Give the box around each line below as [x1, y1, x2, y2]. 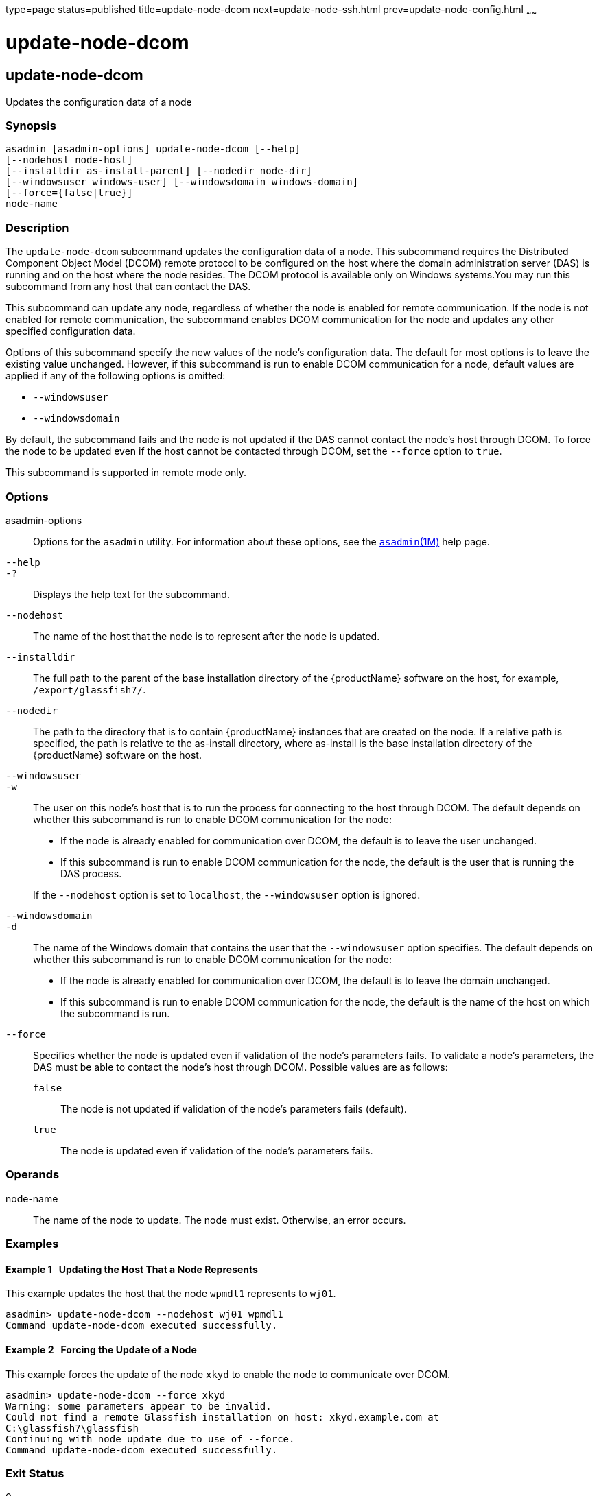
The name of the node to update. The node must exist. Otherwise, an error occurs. [33, 1213, 406, 1226]
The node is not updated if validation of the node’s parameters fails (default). [60, 1102, 407, 1115]
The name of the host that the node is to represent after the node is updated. [33, 630, 380, 642]
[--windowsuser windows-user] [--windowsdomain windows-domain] [5, 176, 359, 188]
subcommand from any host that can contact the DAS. [5, 281, 251, 293]
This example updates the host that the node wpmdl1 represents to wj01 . [5, 1287, 336, 1300]
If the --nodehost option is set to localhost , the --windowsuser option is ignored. [33, 888, 421, 901]
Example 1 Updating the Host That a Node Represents [5, 1263, 258, 1275]
